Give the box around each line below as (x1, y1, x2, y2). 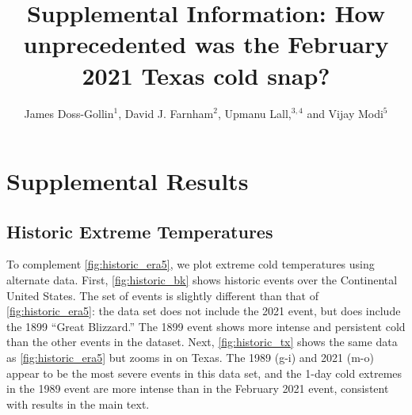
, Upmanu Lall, (217, 105, 292, 121)
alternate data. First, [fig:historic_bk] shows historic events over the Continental (6, 272, 398, 288)
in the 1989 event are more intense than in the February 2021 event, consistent (6, 380, 389, 397)
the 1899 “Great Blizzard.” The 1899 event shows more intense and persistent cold (6, 318, 406, 334)
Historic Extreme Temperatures (6, 219, 273, 243)
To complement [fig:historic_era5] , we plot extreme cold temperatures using (6, 256, 375, 272)
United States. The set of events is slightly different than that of (6, 287, 319, 303)
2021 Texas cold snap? (82, 59, 330, 91)
